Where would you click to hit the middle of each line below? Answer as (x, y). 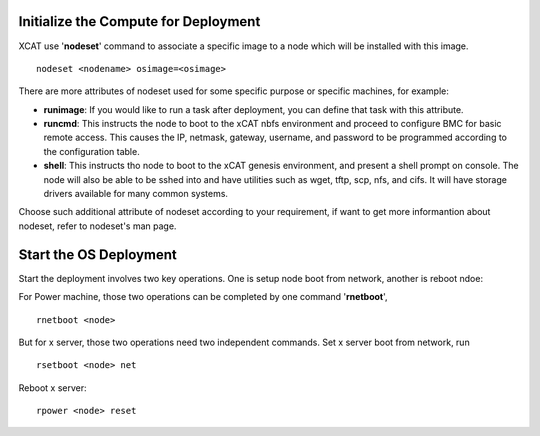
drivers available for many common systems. (136, 194)
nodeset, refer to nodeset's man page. (97, 226)
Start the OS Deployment (97, 254)
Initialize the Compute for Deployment (139, 21)
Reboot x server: (52, 387)
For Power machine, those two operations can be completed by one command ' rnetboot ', (203, 297)
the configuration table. (91, 151)
